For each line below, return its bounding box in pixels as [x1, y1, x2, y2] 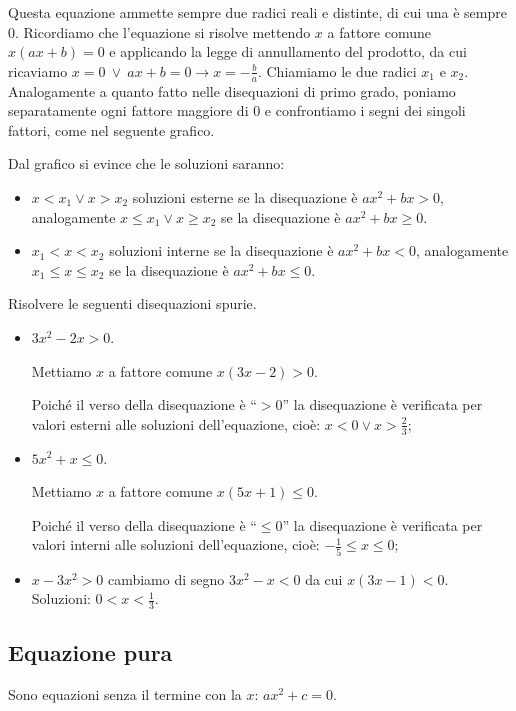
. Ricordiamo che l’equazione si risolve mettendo [15, 21, 311, 42]
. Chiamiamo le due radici [257, 60, 417, 81]
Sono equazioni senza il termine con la [8, 684, 242, 705]
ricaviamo [8, 60, 68, 81]
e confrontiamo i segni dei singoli [264, 100, 466, 121]
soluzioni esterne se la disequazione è [132, 186, 358, 207]
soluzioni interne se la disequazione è [109, 240, 334, 261]
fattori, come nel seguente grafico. [8, 119, 215, 140]
